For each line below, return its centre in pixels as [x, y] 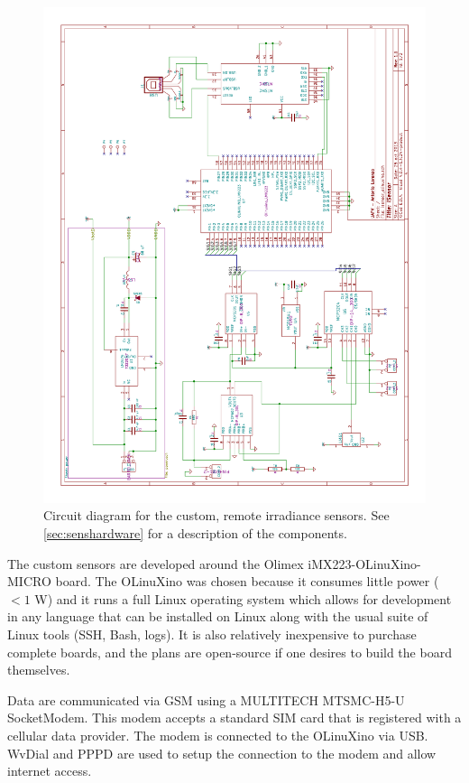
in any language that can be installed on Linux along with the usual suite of [218, 616]
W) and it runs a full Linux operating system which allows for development [243, 598]
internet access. [50, 771]
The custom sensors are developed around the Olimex [156, 563]
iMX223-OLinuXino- [364, 563]
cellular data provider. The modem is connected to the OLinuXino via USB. [218, 736]
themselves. [39, 670]
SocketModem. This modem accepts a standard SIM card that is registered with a [234, 718]
